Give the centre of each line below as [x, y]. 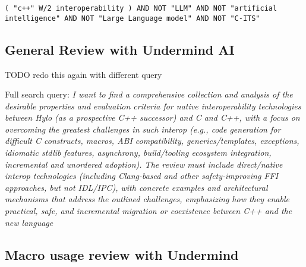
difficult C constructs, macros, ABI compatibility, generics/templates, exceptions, [152, 141]
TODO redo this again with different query [83, 74]
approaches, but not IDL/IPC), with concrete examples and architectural [136, 187]
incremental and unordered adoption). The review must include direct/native [144, 164]
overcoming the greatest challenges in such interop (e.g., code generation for [143, 129]
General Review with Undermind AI [120, 49]
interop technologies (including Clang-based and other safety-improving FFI [142, 176]
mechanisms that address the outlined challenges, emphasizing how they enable [147, 199]
